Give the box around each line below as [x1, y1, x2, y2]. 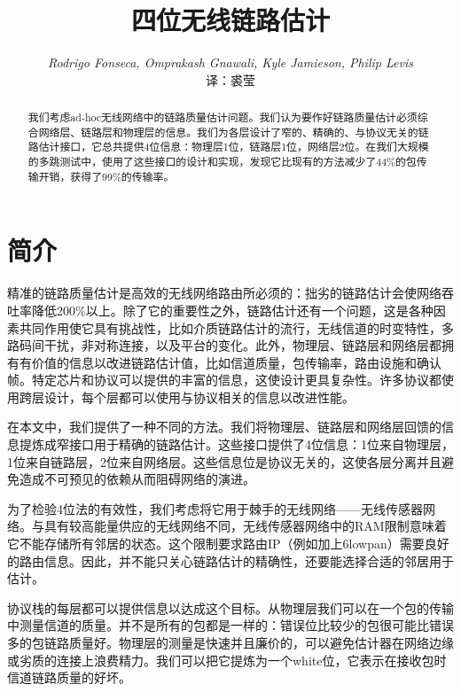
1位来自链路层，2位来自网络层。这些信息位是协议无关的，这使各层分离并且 [7, 452, 441, 470]
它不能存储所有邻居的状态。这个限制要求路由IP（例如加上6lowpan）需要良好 [7, 534, 449, 553]
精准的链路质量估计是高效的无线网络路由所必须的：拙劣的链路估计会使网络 [7, 284, 441, 302]
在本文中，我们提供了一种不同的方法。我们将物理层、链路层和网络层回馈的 [7, 417, 441, 436]
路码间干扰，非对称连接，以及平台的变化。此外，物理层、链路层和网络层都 [7, 336, 441, 354]
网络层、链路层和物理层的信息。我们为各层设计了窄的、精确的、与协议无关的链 [38, 124, 429, 139]
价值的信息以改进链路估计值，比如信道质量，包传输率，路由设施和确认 [31, 353, 441, 371]
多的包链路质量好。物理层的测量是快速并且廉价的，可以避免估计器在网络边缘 [7, 634, 454, 652]
